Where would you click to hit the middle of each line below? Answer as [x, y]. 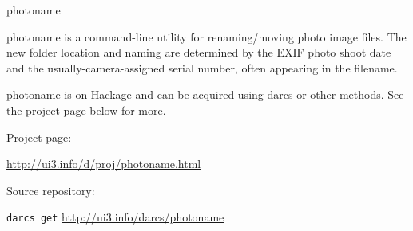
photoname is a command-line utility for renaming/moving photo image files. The [206, 36]
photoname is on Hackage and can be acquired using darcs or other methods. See [205, 94]
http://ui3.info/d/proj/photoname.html [104, 164]
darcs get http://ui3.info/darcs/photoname [115, 217]
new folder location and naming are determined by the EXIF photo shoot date [199, 52]
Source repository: [51, 190]
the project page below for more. [86, 110]
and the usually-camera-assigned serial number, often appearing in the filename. [202, 67]
